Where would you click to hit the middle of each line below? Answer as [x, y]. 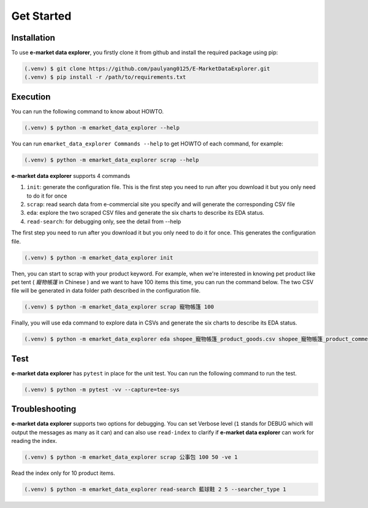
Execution [31, 97]
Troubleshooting [44, 409]
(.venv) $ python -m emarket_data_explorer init [99, 257]
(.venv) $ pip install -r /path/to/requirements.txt [105, 77]
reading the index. [34, 441]
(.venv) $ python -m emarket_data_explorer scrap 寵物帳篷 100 [119, 307]
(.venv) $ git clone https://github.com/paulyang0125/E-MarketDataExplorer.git [147, 69]
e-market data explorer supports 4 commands [71, 175]
